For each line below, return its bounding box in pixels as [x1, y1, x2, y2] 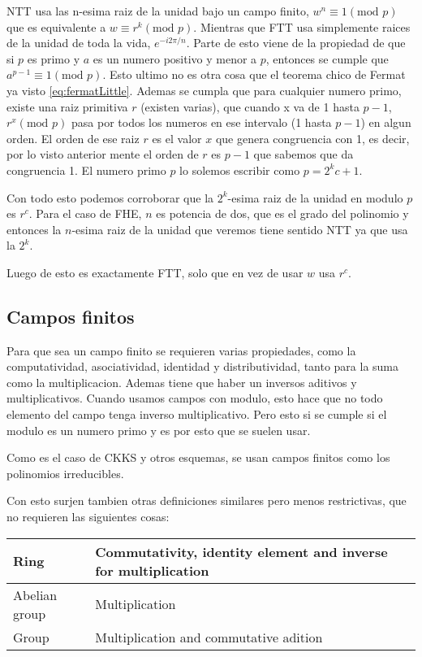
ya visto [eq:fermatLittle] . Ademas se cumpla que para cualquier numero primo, [6, 81, 402, 98]
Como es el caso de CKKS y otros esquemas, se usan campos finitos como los [6, 449, 390, 466]
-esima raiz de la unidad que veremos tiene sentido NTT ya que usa [71, 220, 408, 237]
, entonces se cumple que [265, 50, 389, 67]
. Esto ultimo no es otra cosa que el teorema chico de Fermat [102, 66, 406, 83]
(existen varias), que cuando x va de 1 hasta [140, 98, 360, 115]
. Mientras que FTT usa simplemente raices [193, 18, 411, 35]
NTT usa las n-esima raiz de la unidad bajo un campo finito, [6, 2, 309, 19]
